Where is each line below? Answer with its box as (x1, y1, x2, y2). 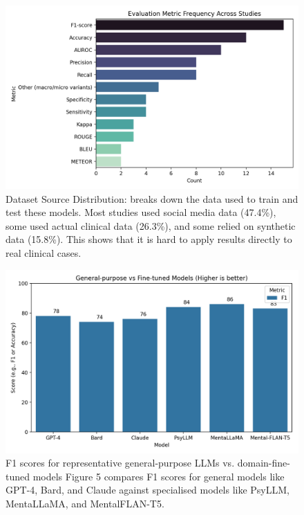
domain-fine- (237, 455, 290, 470)
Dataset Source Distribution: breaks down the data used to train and (6, 191, 298, 206)
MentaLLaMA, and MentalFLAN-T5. (6, 496, 164, 510)
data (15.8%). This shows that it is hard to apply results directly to (6, 232, 292, 246)
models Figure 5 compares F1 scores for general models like (32, 469, 285, 483)
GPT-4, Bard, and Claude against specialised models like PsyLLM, (6, 482, 289, 497)
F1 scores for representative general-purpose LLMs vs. (6, 455, 235, 470)
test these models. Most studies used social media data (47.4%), (6, 205, 276, 219)
